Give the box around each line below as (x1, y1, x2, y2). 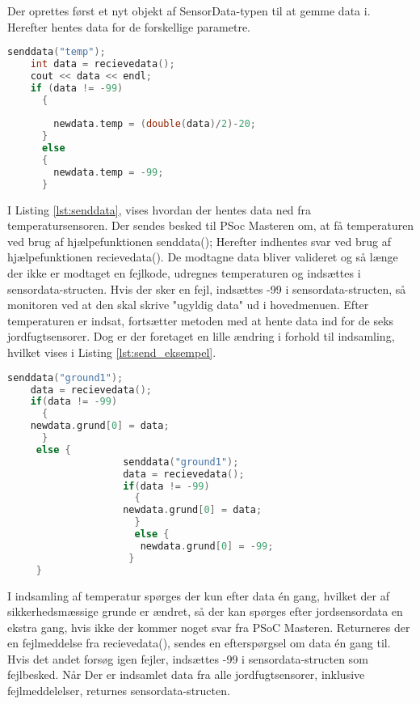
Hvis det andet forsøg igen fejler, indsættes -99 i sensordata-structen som (7, 650, 368, 667)
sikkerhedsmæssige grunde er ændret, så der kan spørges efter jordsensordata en (7, 603, 403, 620)
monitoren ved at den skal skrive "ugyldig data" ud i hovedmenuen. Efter (7, 296, 369, 313)
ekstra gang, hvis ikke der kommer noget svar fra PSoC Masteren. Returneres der (7, 618, 410, 635)
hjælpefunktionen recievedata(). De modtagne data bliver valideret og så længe (7, 248, 398, 265)
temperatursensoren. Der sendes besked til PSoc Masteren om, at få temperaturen (7, 217, 414, 234)
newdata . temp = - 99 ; (53, 166, 164, 178)
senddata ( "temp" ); (7, 46, 106, 58)
